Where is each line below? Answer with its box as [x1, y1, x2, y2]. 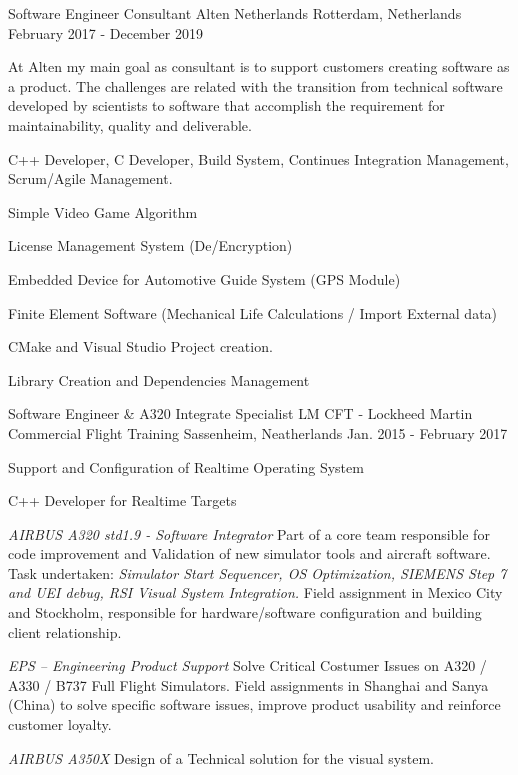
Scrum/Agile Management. [8, 168, 173, 189]
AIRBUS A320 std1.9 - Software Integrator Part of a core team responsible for [8, 523, 490, 544]
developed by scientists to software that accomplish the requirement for [8, 95, 445, 116]
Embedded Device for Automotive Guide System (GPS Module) [8, 268, 401, 289]
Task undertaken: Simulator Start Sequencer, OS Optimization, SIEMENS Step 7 [8, 562, 507, 583]
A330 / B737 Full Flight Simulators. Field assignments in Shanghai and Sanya [8, 674, 489, 695]
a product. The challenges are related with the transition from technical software [8, 75, 503, 96]
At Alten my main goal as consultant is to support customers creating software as [8, 56, 510, 77]
